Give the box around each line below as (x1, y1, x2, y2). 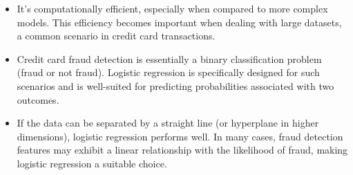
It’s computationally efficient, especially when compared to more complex (17, 1, 328, 15)
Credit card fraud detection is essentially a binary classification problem (17, 51, 322, 66)
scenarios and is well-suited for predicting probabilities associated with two (17, 78, 334, 93)
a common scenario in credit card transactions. (17, 28, 216, 43)
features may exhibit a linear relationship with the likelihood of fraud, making (17, 142, 348, 157)
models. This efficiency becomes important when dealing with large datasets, (17, 15, 342, 29)
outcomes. (17, 92, 59, 107)
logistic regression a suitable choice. (17, 156, 167, 170)
